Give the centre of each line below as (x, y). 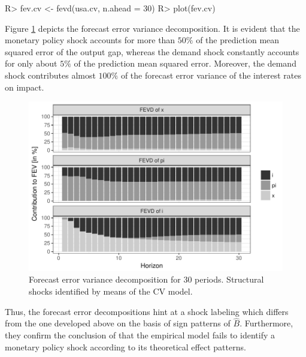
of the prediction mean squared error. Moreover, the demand (185, 63)
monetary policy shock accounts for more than (90, 40)
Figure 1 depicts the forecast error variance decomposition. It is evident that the (152, 28)
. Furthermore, (266, 323)
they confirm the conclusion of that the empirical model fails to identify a (140, 335)
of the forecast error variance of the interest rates (211, 75)
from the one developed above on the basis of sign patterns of (118, 323)
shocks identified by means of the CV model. (111, 291)
